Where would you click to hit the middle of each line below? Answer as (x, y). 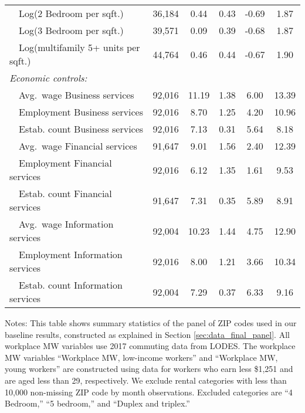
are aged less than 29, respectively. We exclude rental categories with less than (146, 380)
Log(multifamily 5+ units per (79, 47)
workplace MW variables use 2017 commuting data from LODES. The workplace (150, 346)
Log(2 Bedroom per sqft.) (71, 13)
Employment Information (71, 254)
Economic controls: (48, 78)
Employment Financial (65, 163)
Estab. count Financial (65, 193)
